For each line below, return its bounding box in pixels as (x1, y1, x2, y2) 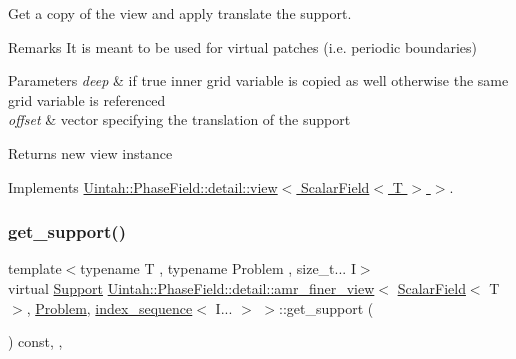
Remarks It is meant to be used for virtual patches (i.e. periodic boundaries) (8, 36, 477, 57)
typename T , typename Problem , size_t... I (80, 258, 356, 279)
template (8, 258, 62, 279)
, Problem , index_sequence (26, 297, 193, 318)
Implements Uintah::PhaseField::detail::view (8, 176, 278, 197)
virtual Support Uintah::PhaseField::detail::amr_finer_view (8, 277, 375, 298)
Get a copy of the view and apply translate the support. (8, 3, 352, 23)
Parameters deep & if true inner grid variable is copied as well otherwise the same (8, 70, 509, 91)
